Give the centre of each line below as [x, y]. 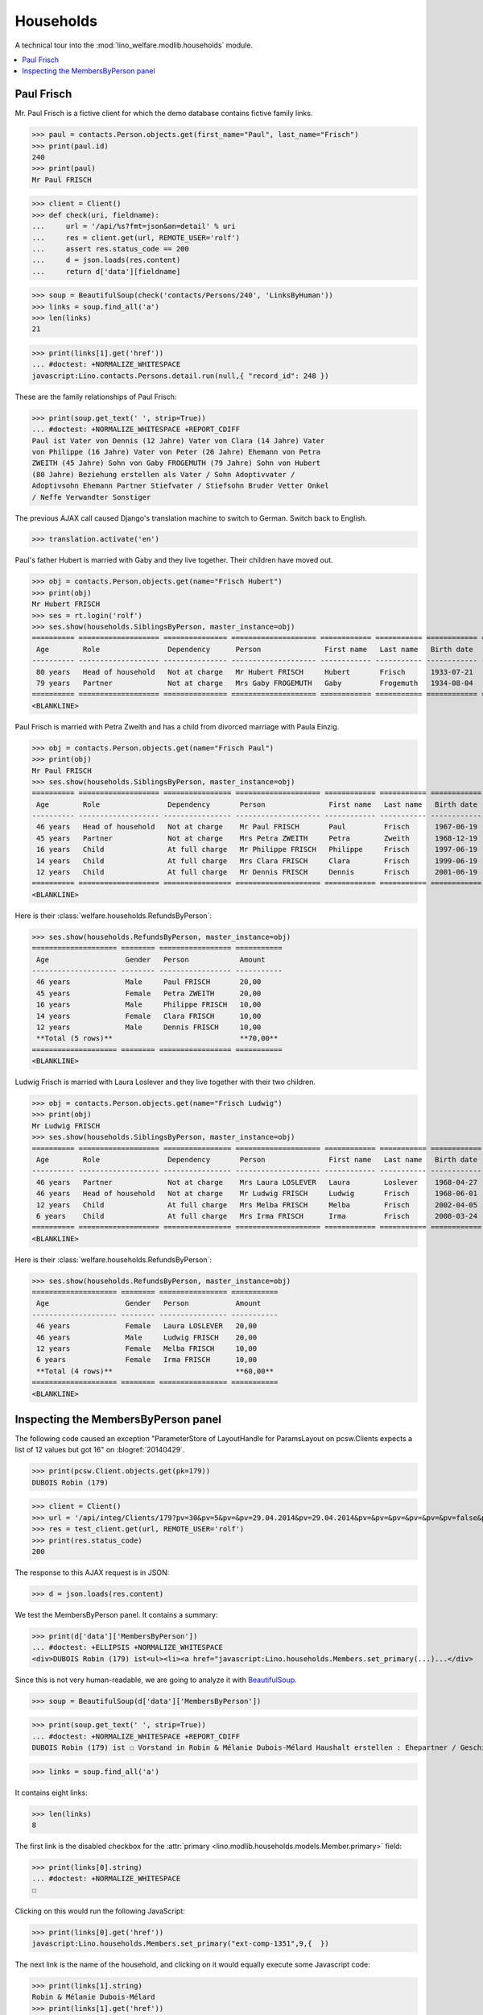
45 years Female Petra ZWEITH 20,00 [149, 993]
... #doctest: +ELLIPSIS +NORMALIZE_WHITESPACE [127, 1647]
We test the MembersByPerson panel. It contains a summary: [116, 1614]
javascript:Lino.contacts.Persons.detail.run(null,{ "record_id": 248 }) [180, 376]
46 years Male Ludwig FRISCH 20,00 [147, 1337]
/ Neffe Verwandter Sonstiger [91, 497]
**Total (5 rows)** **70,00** [157, 1039]
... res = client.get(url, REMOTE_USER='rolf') [136, 237]
